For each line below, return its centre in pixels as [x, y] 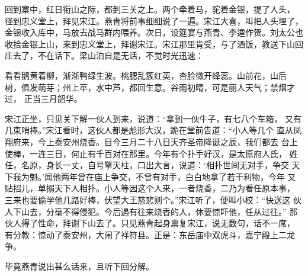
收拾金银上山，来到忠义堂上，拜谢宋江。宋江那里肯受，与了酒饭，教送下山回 [154, 44]
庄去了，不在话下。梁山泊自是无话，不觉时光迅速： [104, 55]
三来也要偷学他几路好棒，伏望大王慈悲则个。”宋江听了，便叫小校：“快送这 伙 [153, 199]
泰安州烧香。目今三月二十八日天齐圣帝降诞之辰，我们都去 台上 [176, 141]
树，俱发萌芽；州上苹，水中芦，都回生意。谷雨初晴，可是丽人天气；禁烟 [146, 87]
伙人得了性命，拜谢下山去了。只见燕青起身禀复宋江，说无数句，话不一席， [150, 223]
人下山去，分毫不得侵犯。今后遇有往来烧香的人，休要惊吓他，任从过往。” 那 [151, 211]
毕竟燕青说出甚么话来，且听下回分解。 [79, 266]
